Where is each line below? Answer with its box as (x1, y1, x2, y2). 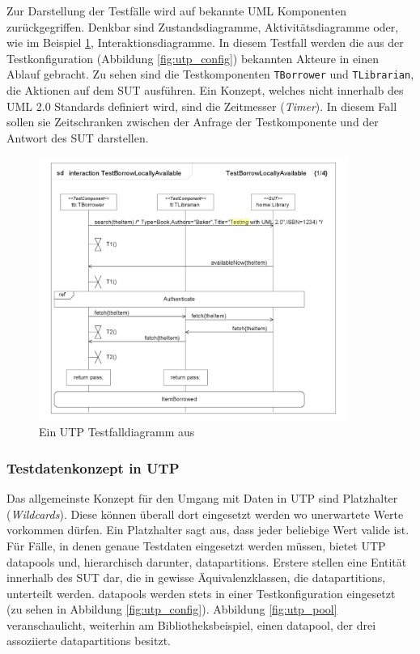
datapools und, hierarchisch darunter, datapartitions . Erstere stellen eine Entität (6, 553, 407, 570)
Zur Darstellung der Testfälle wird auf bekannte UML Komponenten (6, 2, 346, 19)
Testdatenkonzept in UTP (6, 457, 180, 478)
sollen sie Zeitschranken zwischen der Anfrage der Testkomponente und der (6, 113, 379, 130)
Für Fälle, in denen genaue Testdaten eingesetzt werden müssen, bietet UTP (6, 537, 386, 554)
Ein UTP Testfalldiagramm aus (39, 423, 195, 440)
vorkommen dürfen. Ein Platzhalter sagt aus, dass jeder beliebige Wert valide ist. (6, 521, 409, 538)
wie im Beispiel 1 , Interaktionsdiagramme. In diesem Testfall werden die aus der (6, 34, 404, 51)
